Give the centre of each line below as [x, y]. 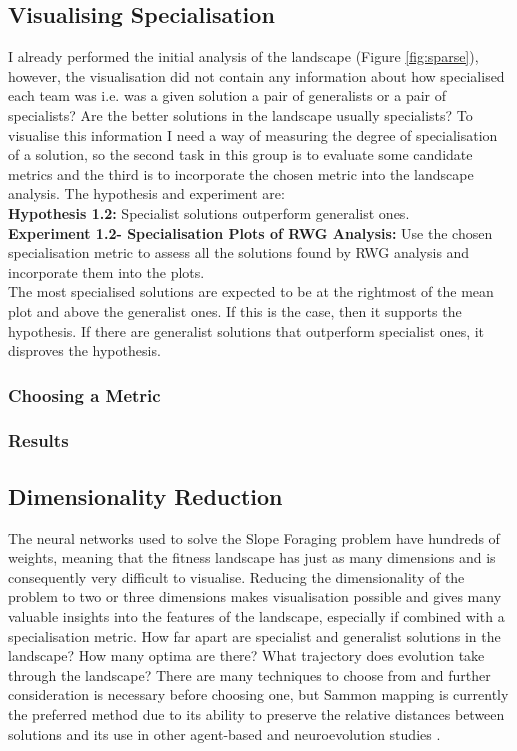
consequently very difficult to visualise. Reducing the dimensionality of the [236, 576]
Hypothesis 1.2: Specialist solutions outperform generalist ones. [209, 212]
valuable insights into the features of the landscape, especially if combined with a [256, 615]
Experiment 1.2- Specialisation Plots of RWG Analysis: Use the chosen [250, 232]
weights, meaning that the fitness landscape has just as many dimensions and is [252, 557]
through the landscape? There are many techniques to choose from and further [249, 674]
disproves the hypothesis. [84, 350]
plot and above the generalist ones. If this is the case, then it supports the [235, 310]
